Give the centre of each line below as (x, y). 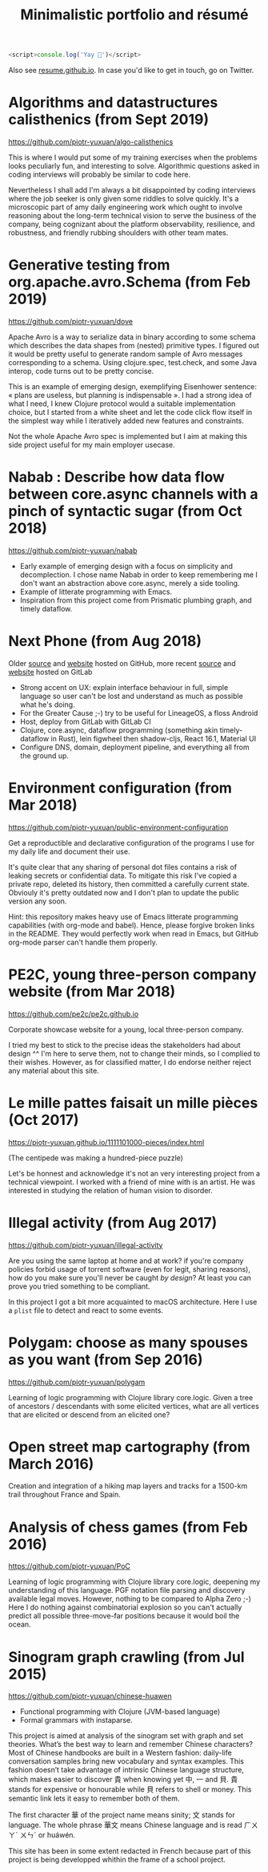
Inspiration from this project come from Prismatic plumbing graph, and (136, 600)
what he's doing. (47, 705)
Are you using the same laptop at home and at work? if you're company (126, 1261)
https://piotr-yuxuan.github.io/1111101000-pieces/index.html (106, 1142)
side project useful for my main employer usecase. (92, 445)
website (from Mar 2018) (92, 991)
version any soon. (38, 901)
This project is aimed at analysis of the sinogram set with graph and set (126, 1736)
